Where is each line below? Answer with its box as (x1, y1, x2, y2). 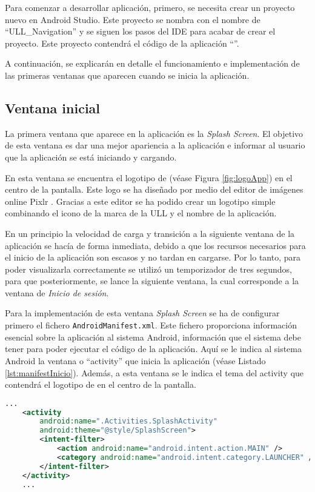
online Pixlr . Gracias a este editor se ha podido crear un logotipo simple (5, 194, 276, 207)
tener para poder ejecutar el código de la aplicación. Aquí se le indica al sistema (5, 342, 302, 355)
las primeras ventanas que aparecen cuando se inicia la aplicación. (5, 68, 250, 81)
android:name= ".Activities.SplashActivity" (39, 417, 217, 426)
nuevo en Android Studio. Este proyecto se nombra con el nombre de (5, 13, 260, 25)
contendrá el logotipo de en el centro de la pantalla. (5, 378, 196, 391)
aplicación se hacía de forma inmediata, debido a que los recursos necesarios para (5, 239, 306, 251)
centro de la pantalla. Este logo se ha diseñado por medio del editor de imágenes (5, 183, 303, 196)
